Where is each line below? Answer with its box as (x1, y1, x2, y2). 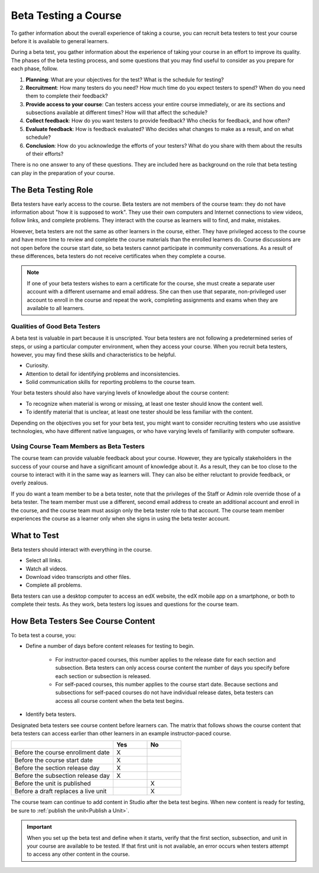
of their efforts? (25, 151, 64, 158)
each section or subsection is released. (55, 672, 151, 679)
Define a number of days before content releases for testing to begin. (25, 643, 195, 650)
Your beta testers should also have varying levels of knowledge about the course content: (11, 389, 230, 396)
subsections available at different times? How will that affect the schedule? (25, 109, 208, 116)
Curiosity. (25, 362, 50, 369)
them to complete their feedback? (25, 92, 109, 100)
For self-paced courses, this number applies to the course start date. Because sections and (55, 681, 278, 688)
